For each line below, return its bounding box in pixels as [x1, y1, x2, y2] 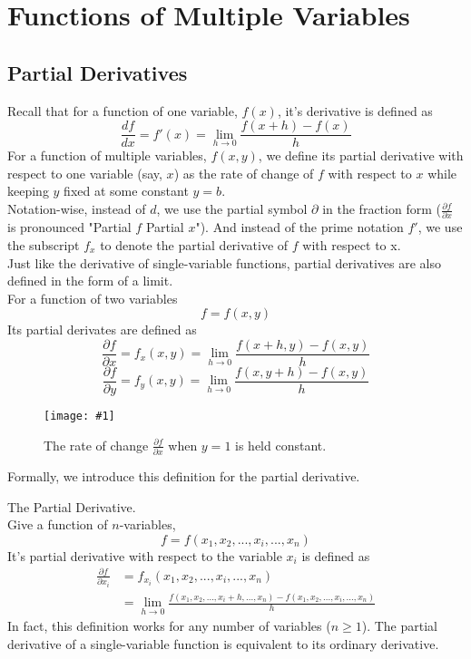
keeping [7, 181, 49, 200]
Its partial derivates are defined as [7, 320, 197, 339]
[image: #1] [44, 410, 115, 423]
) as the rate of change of [173, 163, 314, 182]
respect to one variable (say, [7, 163, 162, 182]
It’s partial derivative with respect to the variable [7, 546, 282, 565]
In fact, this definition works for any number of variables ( [7, 616, 331, 635]
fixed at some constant [64, 181, 189, 200]
